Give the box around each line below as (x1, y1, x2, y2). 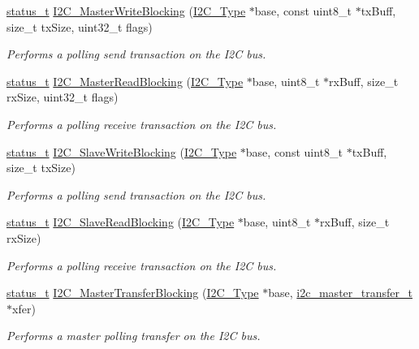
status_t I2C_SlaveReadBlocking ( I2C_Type (6, 213, 235, 231)
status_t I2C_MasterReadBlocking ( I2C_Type (6, 72, 244, 89)
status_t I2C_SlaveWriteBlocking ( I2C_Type (6, 143, 237, 160)
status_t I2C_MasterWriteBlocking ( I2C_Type (6, 2, 246, 19)
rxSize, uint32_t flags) (6, 88, 119, 106)
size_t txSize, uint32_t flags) (6, 18, 153, 35)
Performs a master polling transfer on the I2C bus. (6, 327, 261, 344)
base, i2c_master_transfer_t (268, 284, 413, 301)
